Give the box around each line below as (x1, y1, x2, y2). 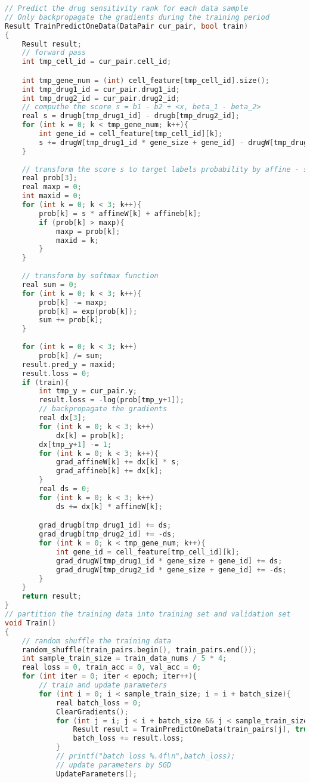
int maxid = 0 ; (21, 192, 82, 201)
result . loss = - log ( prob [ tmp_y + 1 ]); (39, 396, 184, 405)
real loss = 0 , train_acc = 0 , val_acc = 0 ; (21, 663, 201, 672)
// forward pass (21, 48, 86, 57)
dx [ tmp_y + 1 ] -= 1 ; (39, 440, 112, 449)
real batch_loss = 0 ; (55, 698, 142, 707)
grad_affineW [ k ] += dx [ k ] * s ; (55, 458, 180, 467)
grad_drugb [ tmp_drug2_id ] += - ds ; (39, 530, 176, 539)
